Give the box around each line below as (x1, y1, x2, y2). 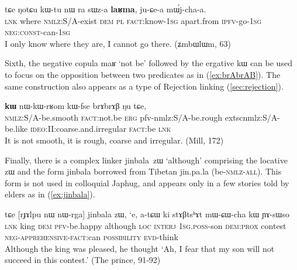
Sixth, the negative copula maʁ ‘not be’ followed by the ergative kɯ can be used (5, 57, 292, 69)
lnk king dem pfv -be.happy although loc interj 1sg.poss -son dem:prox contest (5, 219, 286, 231)
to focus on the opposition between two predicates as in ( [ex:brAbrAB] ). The (5, 68, 281, 80)
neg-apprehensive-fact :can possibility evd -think (5, 231, 178, 243)
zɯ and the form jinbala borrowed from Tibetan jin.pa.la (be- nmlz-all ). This (5, 165, 282, 177)
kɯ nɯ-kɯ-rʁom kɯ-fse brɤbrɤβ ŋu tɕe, (5, 100, 147, 112)
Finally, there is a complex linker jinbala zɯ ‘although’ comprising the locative (5, 153, 288, 166)
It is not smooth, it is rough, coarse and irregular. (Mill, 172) (5, 134, 224, 146)
